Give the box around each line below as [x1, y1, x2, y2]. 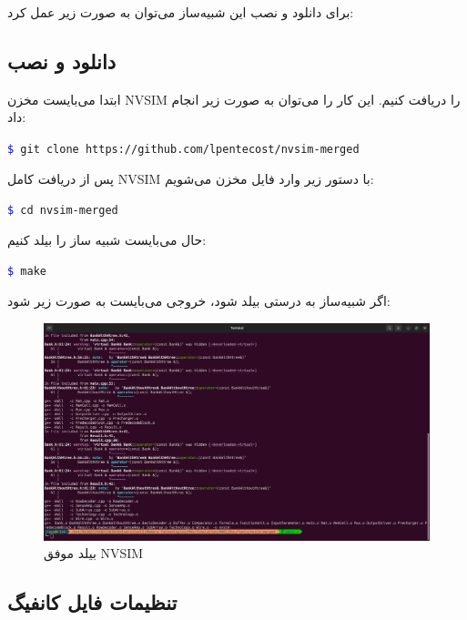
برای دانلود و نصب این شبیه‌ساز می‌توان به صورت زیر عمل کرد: [7, 3, 354, 21]
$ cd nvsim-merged [7, 204, 118, 218]
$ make [7, 265, 46, 279]
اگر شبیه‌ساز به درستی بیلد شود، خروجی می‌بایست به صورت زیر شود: [7, 291, 391, 310]
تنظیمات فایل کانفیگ [7, 588, 178, 616]
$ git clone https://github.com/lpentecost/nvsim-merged [7, 142, 360, 156]
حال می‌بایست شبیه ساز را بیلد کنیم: [7, 229, 207, 249]
